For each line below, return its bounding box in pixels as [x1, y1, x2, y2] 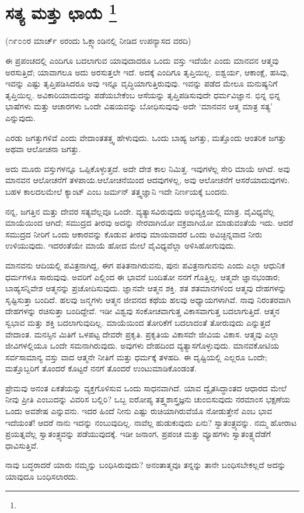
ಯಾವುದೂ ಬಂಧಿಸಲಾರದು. [5, 470, 78, 483]
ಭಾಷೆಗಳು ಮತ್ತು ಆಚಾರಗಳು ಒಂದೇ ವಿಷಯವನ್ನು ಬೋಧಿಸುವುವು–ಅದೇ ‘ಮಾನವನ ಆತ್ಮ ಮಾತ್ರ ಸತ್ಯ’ [5, 100, 273, 112]
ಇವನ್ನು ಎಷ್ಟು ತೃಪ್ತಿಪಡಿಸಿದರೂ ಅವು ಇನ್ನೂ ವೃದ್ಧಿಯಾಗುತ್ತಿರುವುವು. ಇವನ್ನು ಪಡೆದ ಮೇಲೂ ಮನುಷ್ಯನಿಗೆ [5, 77, 278, 89]
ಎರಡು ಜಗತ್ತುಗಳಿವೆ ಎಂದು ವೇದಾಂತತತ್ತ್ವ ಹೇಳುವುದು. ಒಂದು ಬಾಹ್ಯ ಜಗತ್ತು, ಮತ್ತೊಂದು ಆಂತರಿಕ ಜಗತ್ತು [5, 131, 286, 143]
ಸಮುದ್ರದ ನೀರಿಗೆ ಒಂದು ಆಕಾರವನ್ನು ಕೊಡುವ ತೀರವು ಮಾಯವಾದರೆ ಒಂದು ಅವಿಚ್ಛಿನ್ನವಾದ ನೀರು [5, 228, 263, 240]
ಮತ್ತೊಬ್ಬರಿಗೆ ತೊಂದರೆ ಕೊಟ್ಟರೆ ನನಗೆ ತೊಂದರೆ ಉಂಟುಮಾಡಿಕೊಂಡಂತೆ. [5, 362, 197, 374]
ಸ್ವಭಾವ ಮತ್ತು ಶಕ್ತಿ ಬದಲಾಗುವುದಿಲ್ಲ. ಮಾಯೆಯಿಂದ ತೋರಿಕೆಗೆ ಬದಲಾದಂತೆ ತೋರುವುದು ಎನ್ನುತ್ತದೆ [5, 316, 271, 328]
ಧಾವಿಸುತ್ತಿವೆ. [5, 439, 39, 451]
